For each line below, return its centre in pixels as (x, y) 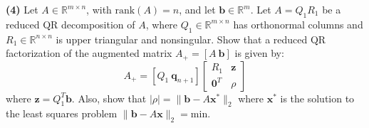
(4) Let (22, 9)
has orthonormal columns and (298, 24)
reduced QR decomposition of (71, 24)
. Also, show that (109, 98)
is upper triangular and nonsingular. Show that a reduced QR (191, 39)
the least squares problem (62, 113)
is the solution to (317, 98)
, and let (197, 9)
